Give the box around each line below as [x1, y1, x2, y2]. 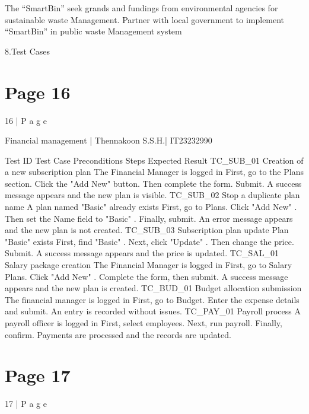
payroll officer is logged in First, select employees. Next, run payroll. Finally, [5, 317, 282, 329]
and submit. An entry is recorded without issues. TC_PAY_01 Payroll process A [5, 305, 301, 317]
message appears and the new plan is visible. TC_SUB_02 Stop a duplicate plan [5, 189, 300, 201]
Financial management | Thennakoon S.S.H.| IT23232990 [5, 134, 212, 147]
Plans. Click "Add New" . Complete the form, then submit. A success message [5, 270, 288, 282]
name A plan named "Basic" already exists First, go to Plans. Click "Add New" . [5, 200, 297, 213]
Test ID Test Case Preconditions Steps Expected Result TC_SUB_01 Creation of [5, 154, 304, 166]
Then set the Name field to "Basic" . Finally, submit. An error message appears [5, 212, 293, 224]
